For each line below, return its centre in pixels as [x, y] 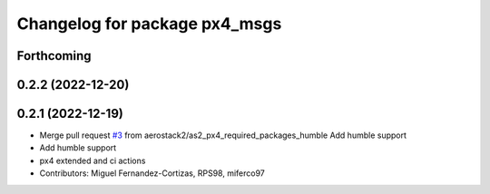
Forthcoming [54, 56]
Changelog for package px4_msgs [149, 24]
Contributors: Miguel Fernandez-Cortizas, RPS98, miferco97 [152, 173]
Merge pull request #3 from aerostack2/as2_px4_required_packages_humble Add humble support [223, 135]
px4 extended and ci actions [93, 160]
